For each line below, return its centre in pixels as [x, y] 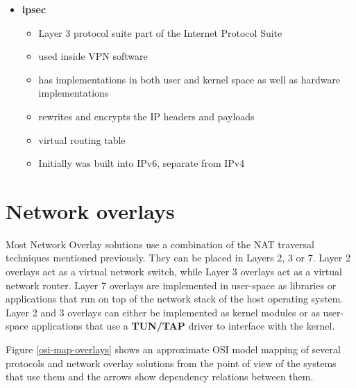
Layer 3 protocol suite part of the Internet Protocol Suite [160, 32]
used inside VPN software [93, 56]
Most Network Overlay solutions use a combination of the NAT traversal [160, 244]
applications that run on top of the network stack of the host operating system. [175, 299]
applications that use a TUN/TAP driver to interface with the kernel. [183, 326]
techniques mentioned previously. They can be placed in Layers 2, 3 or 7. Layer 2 [178, 258]
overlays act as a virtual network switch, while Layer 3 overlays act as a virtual [174, 272]
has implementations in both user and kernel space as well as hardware [189, 79]
